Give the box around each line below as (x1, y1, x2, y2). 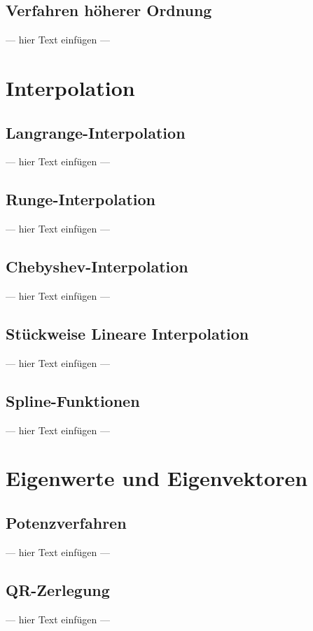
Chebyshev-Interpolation (6, 256, 188, 277)
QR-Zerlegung (6, 578, 110, 600)
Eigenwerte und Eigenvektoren (6, 464, 308, 492)
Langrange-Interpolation (6, 121, 186, 143)
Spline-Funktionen (6, 389, 140, 411)
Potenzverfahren (6, 511, 127, 533)
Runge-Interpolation (6, 188, 155, 210)
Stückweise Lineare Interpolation (6, 322, 249, 344)
